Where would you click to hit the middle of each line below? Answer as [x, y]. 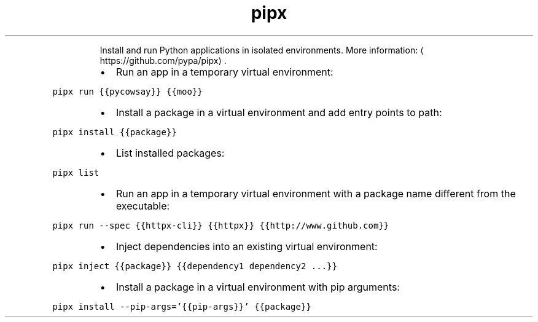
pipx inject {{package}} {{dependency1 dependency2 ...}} [195, 266]
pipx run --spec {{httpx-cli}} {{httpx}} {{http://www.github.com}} [221, 225]
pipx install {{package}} [115, 132]
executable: [143, 206]
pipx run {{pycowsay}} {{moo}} [127, 91]
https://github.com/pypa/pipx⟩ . [163, 60]
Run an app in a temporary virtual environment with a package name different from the [316, 193]
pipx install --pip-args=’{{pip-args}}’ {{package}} [182, 306]
